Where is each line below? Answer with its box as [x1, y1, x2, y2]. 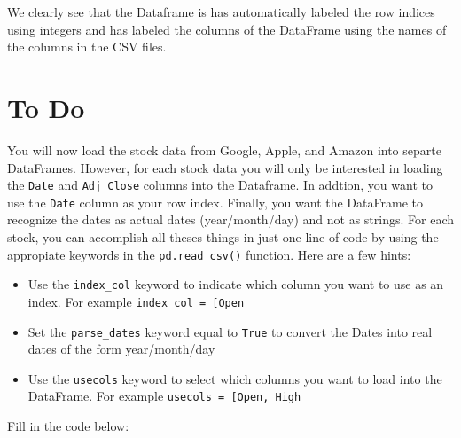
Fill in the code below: [7, 417, 129, 435]
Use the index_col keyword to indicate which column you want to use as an [27, 275, 444, 293]
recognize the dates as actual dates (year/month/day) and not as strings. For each [7, 210, 454, 229]
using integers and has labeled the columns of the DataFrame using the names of [7, 20, 447, 38]
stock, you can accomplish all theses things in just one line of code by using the [7, 228, 439, 246]
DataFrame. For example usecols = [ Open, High [27, 387, 301, 405]
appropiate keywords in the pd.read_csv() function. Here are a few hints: [7, 245, 411, 263]
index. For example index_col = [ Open [27, 292, 245, 310]
